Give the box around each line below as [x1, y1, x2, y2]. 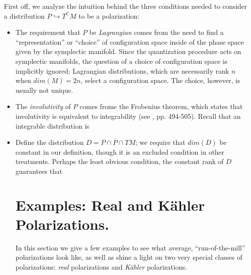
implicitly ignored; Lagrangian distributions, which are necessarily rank [15, 65, 229, 76]
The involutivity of [15, 101, 71, 111]
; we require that [135, 137, 185, 147]
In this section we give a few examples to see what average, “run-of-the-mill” [15, 242, 246, 252]
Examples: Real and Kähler [15, 194, 205, 215]
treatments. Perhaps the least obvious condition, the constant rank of [15, 156, 224, 166]
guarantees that [15, 165, 63, 176]
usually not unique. [15, 84, 73, 95]
